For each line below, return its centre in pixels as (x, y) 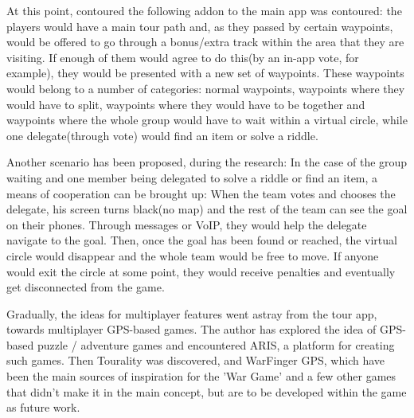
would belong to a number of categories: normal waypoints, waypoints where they (206, 88)
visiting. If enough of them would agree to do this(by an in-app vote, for (183, 57)
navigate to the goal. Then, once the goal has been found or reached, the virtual (202, 240)
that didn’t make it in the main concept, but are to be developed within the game (207, 391)
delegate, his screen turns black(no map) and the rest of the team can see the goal (207, 209)
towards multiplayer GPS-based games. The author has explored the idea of (191, 329)
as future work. (43, 407)
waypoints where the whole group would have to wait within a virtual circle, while (207, 120)
